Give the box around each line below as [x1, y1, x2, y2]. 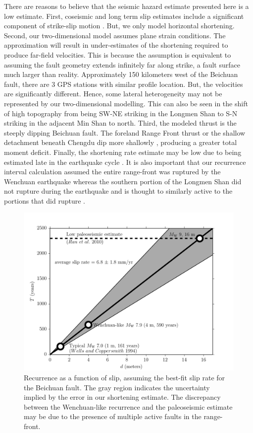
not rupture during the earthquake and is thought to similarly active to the [4, 186, 233, 196]
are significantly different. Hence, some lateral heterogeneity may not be [4, 88, 222, 99]
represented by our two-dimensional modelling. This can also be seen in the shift [4, 98, 248, 108]
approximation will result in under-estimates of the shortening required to [4, 40, 228, 50]
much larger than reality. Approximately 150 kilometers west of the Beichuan [4, 69, 238, 79]
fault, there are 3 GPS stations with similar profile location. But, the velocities [4, 78, 243, 89]
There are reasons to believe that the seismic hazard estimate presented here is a [4, 1, 249, 11]
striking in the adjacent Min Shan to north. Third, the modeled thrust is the [4, 118, 237, 128]
